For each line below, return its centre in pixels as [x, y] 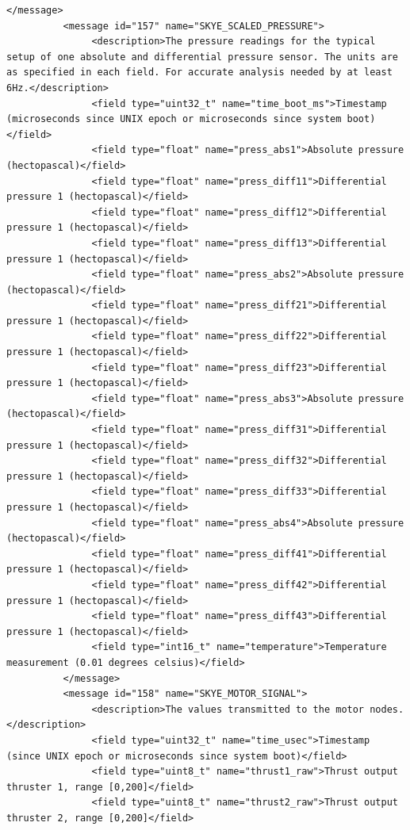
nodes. [387, 709]
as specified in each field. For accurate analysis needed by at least [199, 73]
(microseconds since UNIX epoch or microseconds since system [174, 119]
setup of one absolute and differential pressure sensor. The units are [202, 57]
